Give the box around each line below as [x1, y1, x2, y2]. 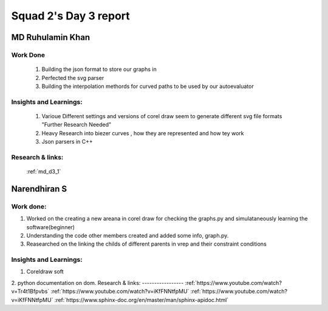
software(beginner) [26, 223, 75, 230]
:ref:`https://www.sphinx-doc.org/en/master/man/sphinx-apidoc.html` [54, 296, 229, 303]
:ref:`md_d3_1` [26, 167, 61, 175]
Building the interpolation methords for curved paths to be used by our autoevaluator [41, 82, 255, 90]
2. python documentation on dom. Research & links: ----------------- [11, 279, 184, 286]
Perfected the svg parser [41, 74, 104, 81]
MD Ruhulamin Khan [11, 32, 91, 42]
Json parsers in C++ [41, 138, 94, 145]
